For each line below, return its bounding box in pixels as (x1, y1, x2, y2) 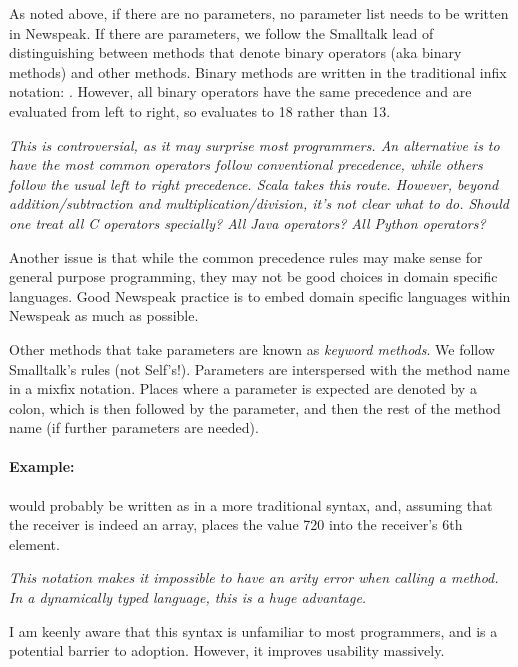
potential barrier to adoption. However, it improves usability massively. (9, 640, 445, 661)
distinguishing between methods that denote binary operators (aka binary (9, 42, 462, 63)
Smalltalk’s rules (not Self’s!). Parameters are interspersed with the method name (9, 358, 510, 379)
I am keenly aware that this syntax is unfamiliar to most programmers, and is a (9, 620, 498, 641)
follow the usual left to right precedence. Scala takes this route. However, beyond (9, 173, 499, 194)
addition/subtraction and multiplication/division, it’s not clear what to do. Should (9, 193, 509, 214)
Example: (9, 456, 75, 477)
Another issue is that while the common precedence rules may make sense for (9, 246, 483, 267)
